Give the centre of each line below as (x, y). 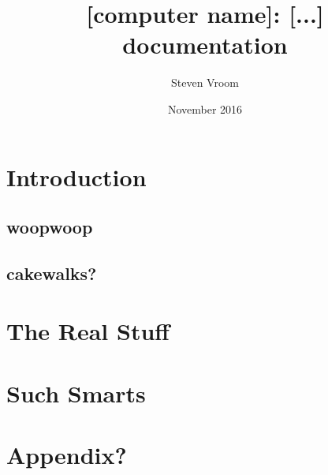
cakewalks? (52, 273)
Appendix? (67, 455)
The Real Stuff (88, 331)
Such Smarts (76, 393)
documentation (205, 45)
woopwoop (50, 227)
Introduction (76, 176)
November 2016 (205, 108)
